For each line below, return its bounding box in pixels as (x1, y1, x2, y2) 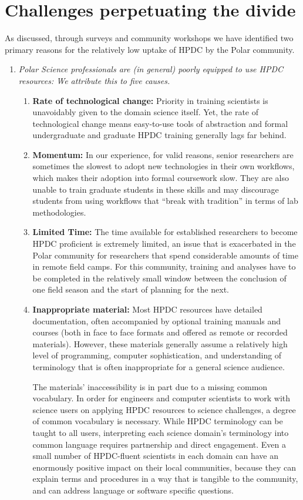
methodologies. (32, 206, 86, 218)
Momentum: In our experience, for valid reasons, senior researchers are (32, 148, 294, 160)
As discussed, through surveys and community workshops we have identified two (5, 32, 294, 44)
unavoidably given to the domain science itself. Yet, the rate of (32, 106, 259, 118)
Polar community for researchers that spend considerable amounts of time (32, 249, 298, 261)
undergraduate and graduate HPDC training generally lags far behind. (32, 129, 287, 141)
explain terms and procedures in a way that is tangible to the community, (32, 472, 298, 485)
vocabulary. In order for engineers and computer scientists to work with (32, 392, 291, 404)
